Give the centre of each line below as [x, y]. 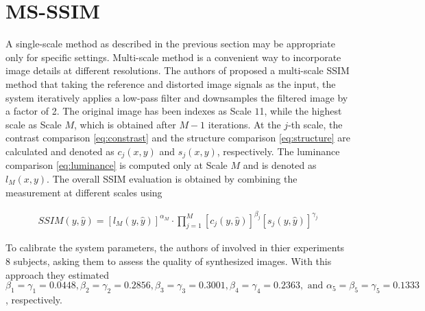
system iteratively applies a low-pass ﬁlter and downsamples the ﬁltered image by [177, 97]
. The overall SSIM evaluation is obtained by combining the [172, 178]
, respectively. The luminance [278, 151]
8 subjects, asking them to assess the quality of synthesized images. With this [169, 261]
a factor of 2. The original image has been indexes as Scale [129, 111]
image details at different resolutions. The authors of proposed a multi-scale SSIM [178, 70]
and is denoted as [280, 165]
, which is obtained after [125, 124]
